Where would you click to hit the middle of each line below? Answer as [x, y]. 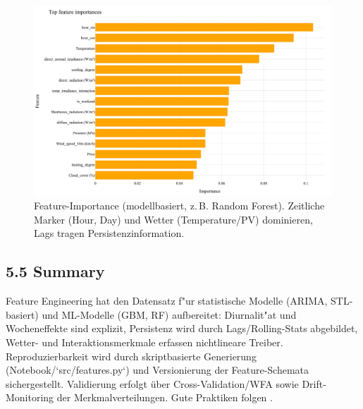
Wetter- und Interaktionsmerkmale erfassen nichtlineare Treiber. [144, 342]
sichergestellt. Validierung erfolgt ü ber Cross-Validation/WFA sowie [152, 383]
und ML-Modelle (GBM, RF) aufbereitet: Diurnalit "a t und [169, 314]
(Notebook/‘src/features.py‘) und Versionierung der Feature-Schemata [158, 370]
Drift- [314, 383]
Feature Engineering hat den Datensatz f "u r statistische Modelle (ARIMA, [167, 301]
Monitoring [30, 397]
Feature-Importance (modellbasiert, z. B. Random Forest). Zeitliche [179, 206]
